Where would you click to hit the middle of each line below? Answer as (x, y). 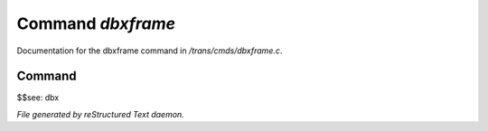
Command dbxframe (96, 23)
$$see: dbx (38, 98)
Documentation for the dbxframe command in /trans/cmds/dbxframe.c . (150, 51)
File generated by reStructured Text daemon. (100, 114)
